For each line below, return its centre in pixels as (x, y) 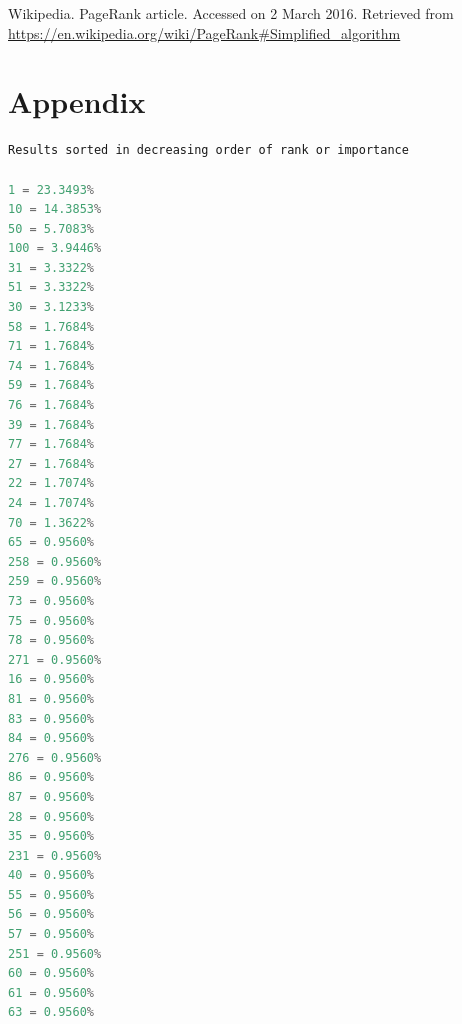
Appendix (77, 101)
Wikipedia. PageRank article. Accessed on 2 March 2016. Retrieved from (231, 13)
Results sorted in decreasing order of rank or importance (208, 150)
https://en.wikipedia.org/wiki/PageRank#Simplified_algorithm (204, 32)
